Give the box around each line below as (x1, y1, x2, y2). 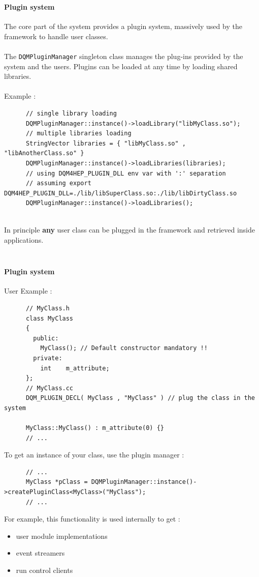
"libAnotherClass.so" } (4, 150, 84, 157)
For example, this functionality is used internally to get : (4, 513, 180, 524)
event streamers (16, 547, 65, 558)
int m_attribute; (40, 364, 110, 372)
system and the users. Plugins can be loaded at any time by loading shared (4, 61, 238, 71)
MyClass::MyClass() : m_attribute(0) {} (25, 424, 164, 432)
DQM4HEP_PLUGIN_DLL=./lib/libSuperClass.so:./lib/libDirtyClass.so (4, 189, 237, 197)
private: (33, 354, 62, 362)
